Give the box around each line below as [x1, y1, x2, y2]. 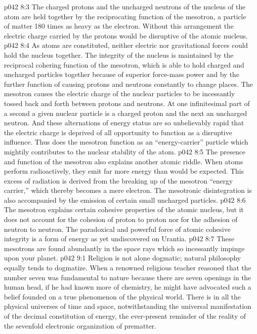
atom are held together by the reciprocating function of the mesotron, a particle [4, 11, 246, 21]
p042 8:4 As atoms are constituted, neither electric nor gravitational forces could [4, 40, 248, 50]
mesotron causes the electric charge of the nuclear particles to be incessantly [4, 88, 235, 99]
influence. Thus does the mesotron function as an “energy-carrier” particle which [4, 137, 249, 147]
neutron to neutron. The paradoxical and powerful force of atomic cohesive [4, 223, 231, 234]
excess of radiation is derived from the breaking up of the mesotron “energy [4, 175, 233, 186]
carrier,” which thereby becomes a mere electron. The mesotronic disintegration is [4, 185, 252, 195]
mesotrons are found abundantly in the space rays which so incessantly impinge [4, 243, 245, 253]
